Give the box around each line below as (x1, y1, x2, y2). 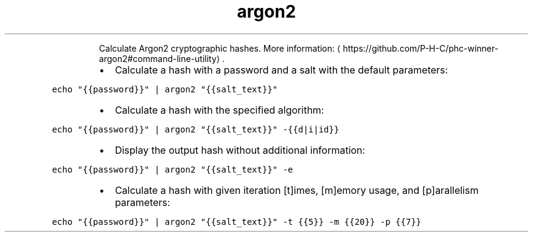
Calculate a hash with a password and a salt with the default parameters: (114, 63, 448, 76)
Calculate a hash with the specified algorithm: (114, 103, 324, 116)
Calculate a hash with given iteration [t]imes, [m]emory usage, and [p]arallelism (114, 184, 479, 196)
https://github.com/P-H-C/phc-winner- (343, 43, 499, 53)
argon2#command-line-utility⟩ (99, 53, 220, 64)
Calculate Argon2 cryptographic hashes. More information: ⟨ (99, 43, 341, 53)
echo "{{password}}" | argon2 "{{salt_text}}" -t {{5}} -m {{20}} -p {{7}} (52, 216, 422, 227)
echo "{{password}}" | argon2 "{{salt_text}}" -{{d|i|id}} (52, 124, 340, 134)
